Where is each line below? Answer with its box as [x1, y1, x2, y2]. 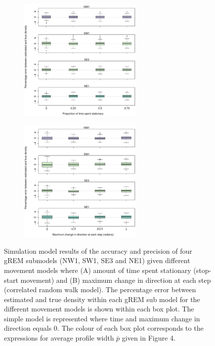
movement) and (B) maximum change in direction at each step [20, 274, 211, 285]
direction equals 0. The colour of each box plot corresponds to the [4, 323, 204, 333]
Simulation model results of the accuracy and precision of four [4, 245, 192, 256]
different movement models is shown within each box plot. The [4, 304, 194, 314]
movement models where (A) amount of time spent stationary [4, 265, 191, 275]
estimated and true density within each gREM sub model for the [4, 294, 200, 304]
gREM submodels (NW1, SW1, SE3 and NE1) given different [4, 255, 190, 266]
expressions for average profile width [4, 333, 114, 343]
